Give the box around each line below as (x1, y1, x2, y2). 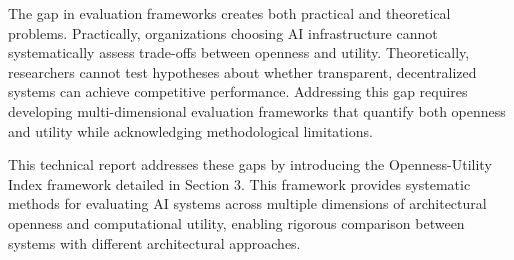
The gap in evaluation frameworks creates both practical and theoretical (8, 3, 451, 23)
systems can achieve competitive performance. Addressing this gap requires (8, 81, 468, 102)
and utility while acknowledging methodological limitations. (8, 120, 373, 141)
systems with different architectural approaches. (8, 232, 301, 253)
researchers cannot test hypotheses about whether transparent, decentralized (8, 61, 477, 82)
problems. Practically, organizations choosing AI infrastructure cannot (8, 22, 438, 43)
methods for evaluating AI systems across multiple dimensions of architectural (8, 193, 487, 214)
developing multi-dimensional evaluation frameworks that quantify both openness (8, 100, 506, 121)
